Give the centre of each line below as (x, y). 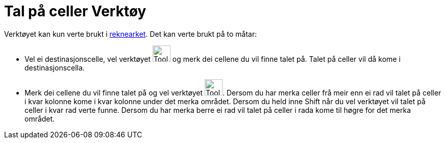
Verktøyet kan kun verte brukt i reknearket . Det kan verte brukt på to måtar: (131, 34)
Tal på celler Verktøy (75, 11)
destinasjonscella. (55, 67)
